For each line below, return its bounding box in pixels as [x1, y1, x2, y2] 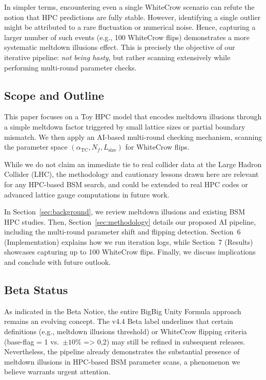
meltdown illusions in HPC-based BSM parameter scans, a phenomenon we [4, 356, 240, 367]
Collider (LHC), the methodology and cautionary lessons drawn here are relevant [4, 169, 259, 179]
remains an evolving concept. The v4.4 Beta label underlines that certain [4, 316, 233, 327]
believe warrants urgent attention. [4, 366, 111, 377]
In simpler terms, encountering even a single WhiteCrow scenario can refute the [4, 2, 255, 12]
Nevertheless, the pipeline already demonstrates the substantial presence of [4, 346, 240, 357]
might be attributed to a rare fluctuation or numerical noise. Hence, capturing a [4, 22, 256, 32]
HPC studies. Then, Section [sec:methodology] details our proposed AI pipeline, [4, 216, 256, 227]
